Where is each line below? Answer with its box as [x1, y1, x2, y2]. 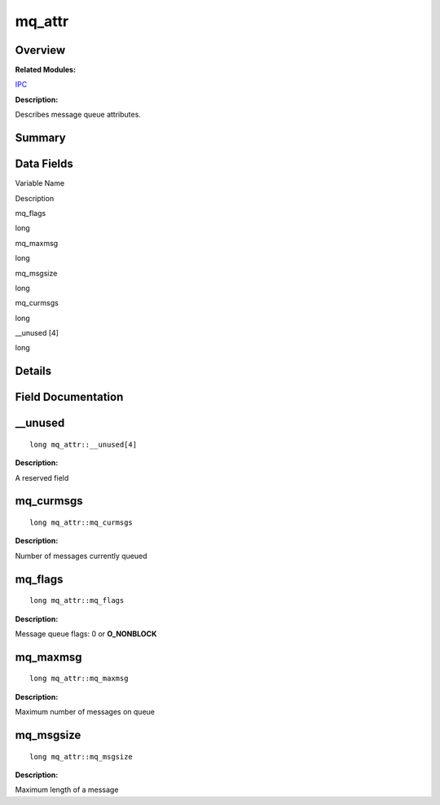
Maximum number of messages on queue [15, 707, 155, 717]
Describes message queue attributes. [15, 110, 142, 120]
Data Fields [15, 157, 73, 171]
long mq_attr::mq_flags [29, 596, 125, 605]
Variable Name [15, 178, 65, 188]
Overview [15, 43, 66, 57]
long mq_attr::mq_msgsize [29, 752, 134, 761]
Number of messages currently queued [15, 551, 147, 561]
